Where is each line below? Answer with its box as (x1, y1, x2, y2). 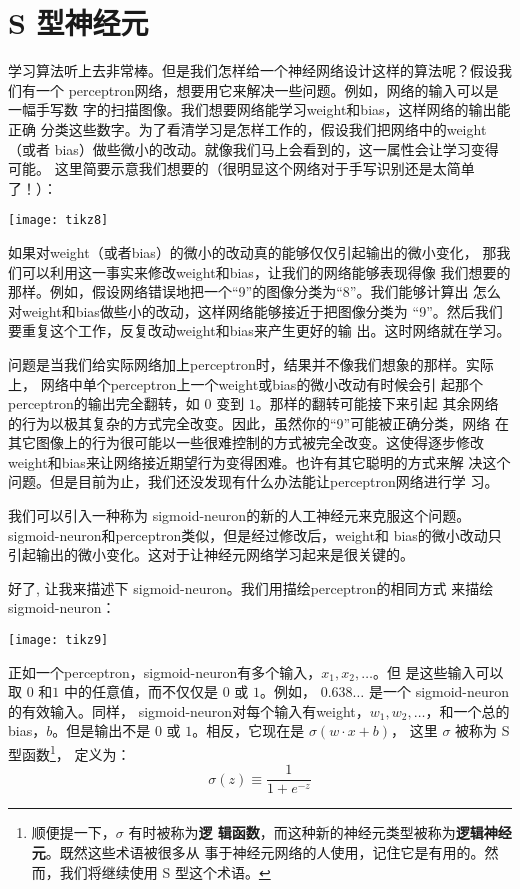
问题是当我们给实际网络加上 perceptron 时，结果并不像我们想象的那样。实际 (8, 353, 494, 374)
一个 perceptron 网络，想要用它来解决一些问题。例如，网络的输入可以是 (35, 79, 499, 100)
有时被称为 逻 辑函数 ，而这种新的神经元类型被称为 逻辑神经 (128, 822, 512, 843)
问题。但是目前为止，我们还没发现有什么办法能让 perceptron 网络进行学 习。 (8, 471, 499, 492)
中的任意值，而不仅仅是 (64, 681, 219, 702)
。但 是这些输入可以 (372, 661, 504, 682)
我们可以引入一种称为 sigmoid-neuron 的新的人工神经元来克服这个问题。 (8, 505, 471, 526)
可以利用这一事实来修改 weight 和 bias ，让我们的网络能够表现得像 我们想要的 (21, 261, 511, 282)
